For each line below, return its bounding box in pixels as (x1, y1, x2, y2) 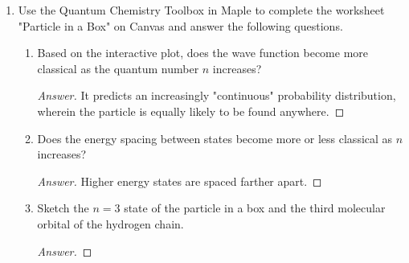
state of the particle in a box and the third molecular (124, 199, 386, 216)
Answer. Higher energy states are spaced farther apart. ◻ (37, 172, 322, 189)
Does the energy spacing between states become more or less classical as (37, 129, 393, 146)
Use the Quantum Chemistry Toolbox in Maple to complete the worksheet (18, 2, 385, 18)
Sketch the (37, 199, 89, 216)
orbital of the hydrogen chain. (37, 215, 184, 232)
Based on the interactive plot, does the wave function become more (37, 44, 369, 61)
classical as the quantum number (37, 60, 199, 76)
